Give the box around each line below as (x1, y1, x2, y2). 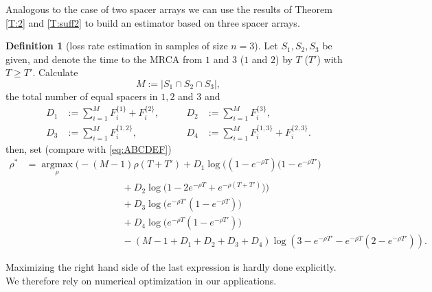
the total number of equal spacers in (5, 88, 158, 103)
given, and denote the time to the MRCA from (5, 51, 203, 66)
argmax (41, 160, 73, 170)
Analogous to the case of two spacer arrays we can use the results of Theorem (5, 2, 332, 16)
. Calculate (32, 65, 78, 80)
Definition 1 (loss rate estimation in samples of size (5, 38, 228, 53)
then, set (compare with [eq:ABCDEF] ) (5, 141, 172, 156)
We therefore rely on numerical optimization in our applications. (5, 273, 277, 287)
